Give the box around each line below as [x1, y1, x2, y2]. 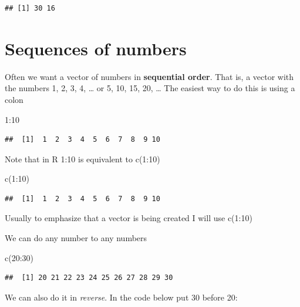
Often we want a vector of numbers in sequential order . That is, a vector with [5, 70, 294, 82]
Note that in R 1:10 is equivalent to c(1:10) [5, 152, 160, 165]
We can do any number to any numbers [5, 232, 147, 244]
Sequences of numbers [5, 36, 187, 60]
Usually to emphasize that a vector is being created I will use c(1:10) [5, 212, 252, 224]
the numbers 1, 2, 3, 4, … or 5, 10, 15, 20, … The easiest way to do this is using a [5, 82, 295, 94]
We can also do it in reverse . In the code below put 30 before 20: [5, 291, 238, 303]
